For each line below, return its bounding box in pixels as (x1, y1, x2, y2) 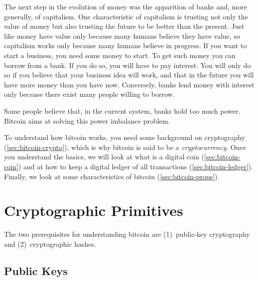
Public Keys (4, 263, 68, 278)
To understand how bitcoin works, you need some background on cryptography (4, 132, 245, 142)
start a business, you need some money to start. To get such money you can (4, 50, 236, 60)
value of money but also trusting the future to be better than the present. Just (4, 21, 245, 31)
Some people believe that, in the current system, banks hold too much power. (4, 105, 241, 116)
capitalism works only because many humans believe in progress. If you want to (4, 40, 247, 51)
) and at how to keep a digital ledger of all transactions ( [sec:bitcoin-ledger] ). (18, 161, 253, 171)
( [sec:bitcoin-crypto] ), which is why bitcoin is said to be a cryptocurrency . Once (4, 141, 246, 152)
